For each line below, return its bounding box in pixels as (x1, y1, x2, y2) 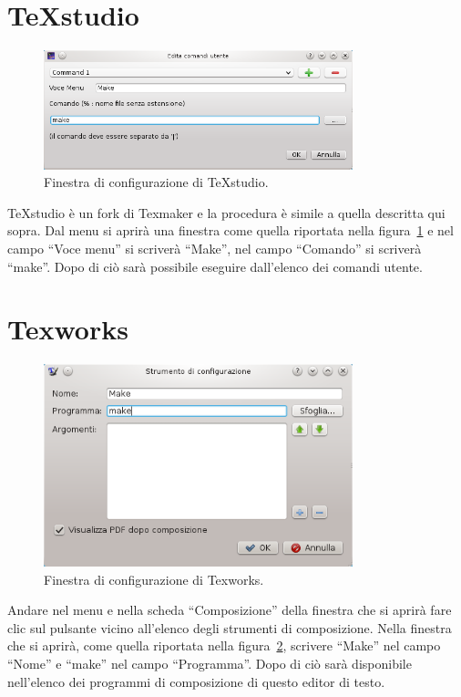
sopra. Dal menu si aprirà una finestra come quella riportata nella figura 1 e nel (7, 221, 454, 240)
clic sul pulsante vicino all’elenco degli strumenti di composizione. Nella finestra (7, 618, 452, 637)
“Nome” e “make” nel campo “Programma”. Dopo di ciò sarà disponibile (7, 654, 412, 673)
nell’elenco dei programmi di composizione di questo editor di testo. (7, 671, 385, 691)
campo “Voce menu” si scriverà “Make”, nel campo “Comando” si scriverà (7, 239, 422, 258)
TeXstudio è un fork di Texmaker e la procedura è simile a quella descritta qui (7, 203, 446, 222)
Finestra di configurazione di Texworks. (44, 569, 264, 588)
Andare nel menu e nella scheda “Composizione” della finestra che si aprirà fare (7, 600, 452, 619)
